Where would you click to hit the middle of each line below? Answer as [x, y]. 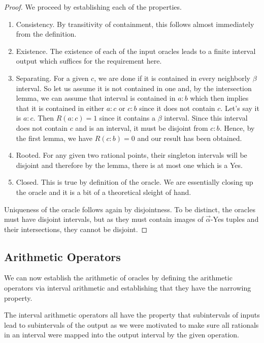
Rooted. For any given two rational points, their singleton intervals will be [131, 155]
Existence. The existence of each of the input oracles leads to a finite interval [136, 51]
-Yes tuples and [235, 219]
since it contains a [127, 118]
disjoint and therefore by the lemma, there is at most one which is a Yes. [129, 165]
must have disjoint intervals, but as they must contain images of [104, 219]
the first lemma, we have [54, 138]
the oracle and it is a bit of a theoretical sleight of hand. [104, 192]
